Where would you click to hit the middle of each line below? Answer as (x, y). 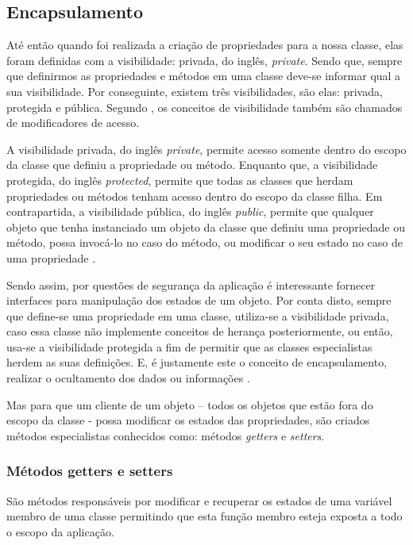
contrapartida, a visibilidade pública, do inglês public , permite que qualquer (190, 211)
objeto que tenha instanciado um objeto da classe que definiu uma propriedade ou (206, 226)
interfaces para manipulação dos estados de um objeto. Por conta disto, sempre (199, 300)
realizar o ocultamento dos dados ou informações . (128, 378)
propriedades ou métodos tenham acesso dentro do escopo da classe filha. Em (195, 196)
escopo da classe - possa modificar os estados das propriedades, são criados (188, 420)
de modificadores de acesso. (73, 123)
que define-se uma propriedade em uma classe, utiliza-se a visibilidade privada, (198, 315)
